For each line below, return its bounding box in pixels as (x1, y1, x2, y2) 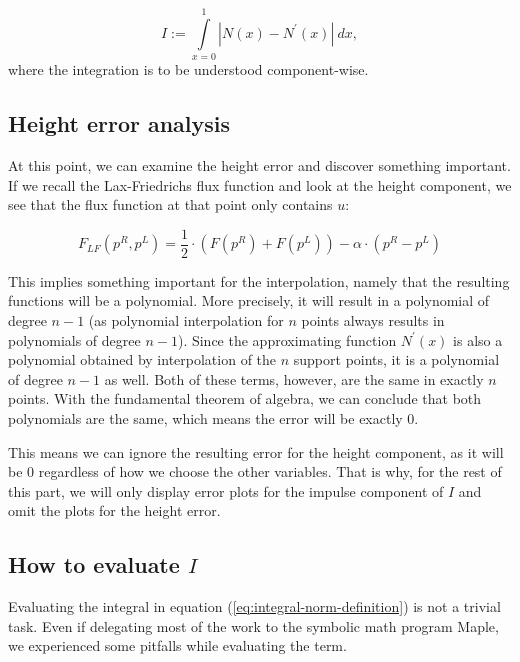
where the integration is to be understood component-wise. (8, 59, 369, 80)
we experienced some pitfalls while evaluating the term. (8, 635, 347, 656)
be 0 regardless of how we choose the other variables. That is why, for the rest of (8, 461, 502, 482)
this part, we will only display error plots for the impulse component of (8, 480, 444, 501)
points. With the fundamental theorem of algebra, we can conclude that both (8, 388, 482, 409)
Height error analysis (8, 108, 231, 139)
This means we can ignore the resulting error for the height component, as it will (8, 441, 504, 462)
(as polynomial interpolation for (88, 309, 284, 330)
